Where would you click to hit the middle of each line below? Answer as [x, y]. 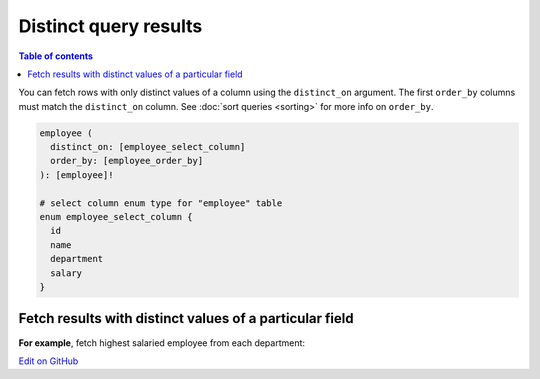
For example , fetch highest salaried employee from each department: [161, 342]
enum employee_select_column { [116, 217]
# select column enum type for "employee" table [161, 203]
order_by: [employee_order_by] [127, 161]
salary [66, 273]
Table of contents [56, 56]
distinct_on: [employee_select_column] [148, 147]
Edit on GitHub [48, 361]
